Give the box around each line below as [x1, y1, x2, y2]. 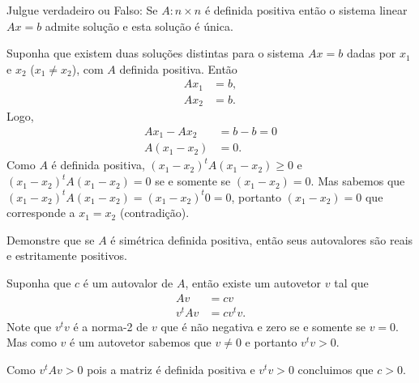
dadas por [346, 45, 396, 62]
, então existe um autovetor [185, 274, 322, 292]
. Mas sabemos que [310, 172, 405, 189]
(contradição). [119, 204, 190, 221]
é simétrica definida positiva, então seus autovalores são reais [110, 231, 413, 248]
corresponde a [6, 204, 75, 221]
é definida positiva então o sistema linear [204, 2, 408, 18]
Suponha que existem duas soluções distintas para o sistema [6, 45, 305, 62]
